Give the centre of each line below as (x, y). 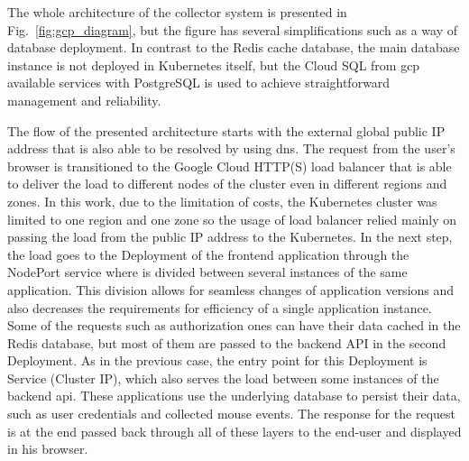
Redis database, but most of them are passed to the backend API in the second (227, 342)
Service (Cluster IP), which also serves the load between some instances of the (223, 378)
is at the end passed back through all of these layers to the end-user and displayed (234, 431)
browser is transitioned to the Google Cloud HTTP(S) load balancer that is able (230, 166)
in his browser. (48, 449)
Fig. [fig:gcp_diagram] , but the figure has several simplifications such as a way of (232, 29)
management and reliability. (84, 100)
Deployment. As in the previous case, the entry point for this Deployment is (217, 360)
